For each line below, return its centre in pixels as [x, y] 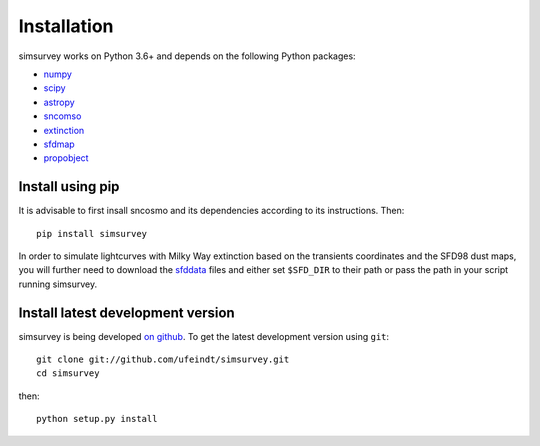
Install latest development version [126, 312]
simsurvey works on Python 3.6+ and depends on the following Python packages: [187, 56]
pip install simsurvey [92, 233]
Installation [66, 26]
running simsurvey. [58, 284]
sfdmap [59, 144]
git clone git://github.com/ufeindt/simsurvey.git [163, 359]
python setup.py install [97, 419]
